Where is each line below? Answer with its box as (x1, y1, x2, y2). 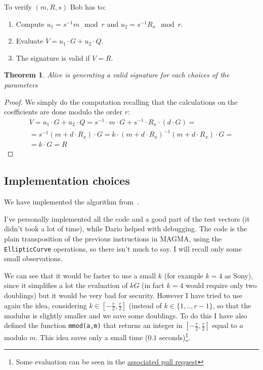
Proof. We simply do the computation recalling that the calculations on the (4, 96, 238, 107)
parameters (4, 79, 38, 90)
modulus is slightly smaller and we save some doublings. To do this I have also (4, 310, 247, 320)
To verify (4, 2, 32, 12)
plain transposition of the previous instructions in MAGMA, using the (4, 233, 222, 243)
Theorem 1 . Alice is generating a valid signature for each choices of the (4, 69, 230, 80)
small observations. (4, 253, 63, 264)
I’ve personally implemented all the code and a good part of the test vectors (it (4, 213, 250, 224)
